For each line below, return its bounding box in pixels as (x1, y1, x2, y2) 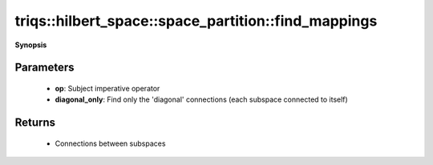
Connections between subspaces (55, 139, 166, 148)
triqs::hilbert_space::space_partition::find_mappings (14, 12, 378, 30)
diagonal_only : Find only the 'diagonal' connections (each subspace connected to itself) (55, 95, 348, 104)
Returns (14, 116, 56, 130)
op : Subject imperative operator (55, 83, 160, 93)
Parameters (14, 61, 75, 74)
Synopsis (14, 40, 47, 50)
